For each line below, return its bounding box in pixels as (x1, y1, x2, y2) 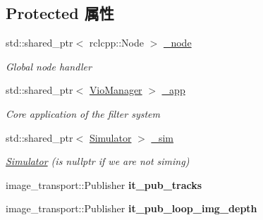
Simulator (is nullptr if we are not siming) (6, 154, 190, 169)
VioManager (89, 82, 142, 97)
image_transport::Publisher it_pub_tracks (6, 177, 202, 192)
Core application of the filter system (6, 106, 161, 121)
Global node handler (6, 59, 92, 73)
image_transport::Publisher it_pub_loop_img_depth (6, 201, 257, 216)
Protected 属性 (6, 2, 114, 24)
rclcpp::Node (89, 35, 144, 50)
